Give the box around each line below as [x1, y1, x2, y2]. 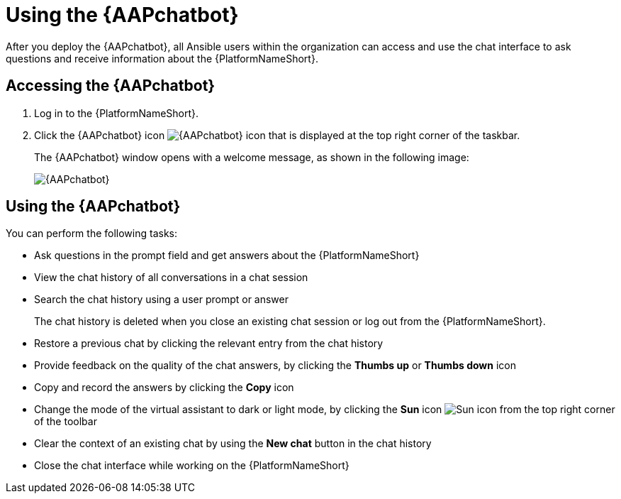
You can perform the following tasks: [6, 227, 178, 240]
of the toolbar [34, 415, 97, 428]
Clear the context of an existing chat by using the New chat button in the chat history [34, 437, 432, 450]
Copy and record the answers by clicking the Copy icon [34, 381, 294, 394]
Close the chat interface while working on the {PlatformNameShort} [34, 459, 349, 472]
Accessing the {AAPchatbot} [6, 77, 216, 95]
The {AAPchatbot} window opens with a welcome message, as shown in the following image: [34, 150, 469, 163]
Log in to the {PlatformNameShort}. [34, 106, 199, 119]
